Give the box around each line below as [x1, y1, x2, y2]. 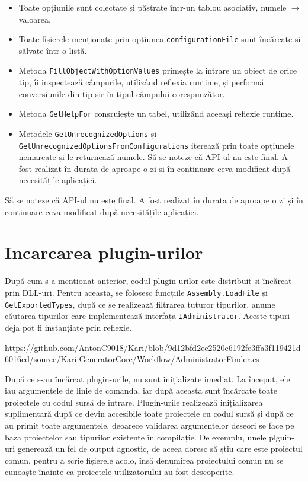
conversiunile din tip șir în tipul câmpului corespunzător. [18, 87, 225, 100]
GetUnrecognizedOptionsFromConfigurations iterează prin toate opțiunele [18, 139, 294, 151]
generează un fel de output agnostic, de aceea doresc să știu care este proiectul [17, 442, 303, 455]
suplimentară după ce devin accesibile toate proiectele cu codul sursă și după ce [5, 407, 294, 420]
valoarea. [18, 12, 51, 25]
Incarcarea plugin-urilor [5, 240, 203, 264]
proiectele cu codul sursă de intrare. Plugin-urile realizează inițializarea [5, 395, 263, 408]
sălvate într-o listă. [18, 44, 87, 56]
